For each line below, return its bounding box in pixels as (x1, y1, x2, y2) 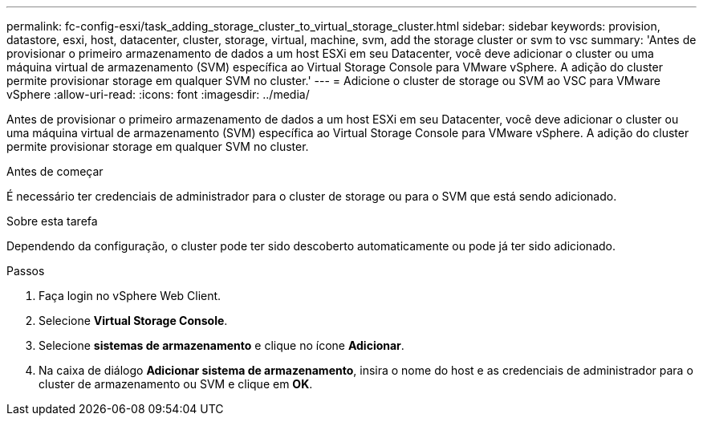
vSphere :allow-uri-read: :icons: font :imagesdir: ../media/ (6, 87, 310, 101)
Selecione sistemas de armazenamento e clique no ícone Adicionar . (39, 339, 404, 352)
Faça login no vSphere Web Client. (39, 289, 221, 302)
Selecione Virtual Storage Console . (39, 314, 228, 327)
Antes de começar (6, 164, 104, 178)
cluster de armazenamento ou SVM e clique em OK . (39, 377, 313, 391)
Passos (6, 264, 45, 278)
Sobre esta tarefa (6, 214, 98, 228)
